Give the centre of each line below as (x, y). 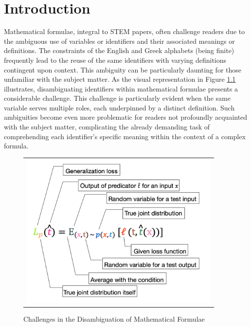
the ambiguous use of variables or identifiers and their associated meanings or (119, 41)
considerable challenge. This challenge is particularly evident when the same (117, 98)
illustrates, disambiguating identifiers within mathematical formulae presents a (121, 88)
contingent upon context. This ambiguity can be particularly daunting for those (123, 69)
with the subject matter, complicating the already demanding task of (107, 127)
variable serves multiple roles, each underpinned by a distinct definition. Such (119, 107)
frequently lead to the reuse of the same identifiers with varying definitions (115, 60)
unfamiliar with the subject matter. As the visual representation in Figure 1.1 (120, 79)
